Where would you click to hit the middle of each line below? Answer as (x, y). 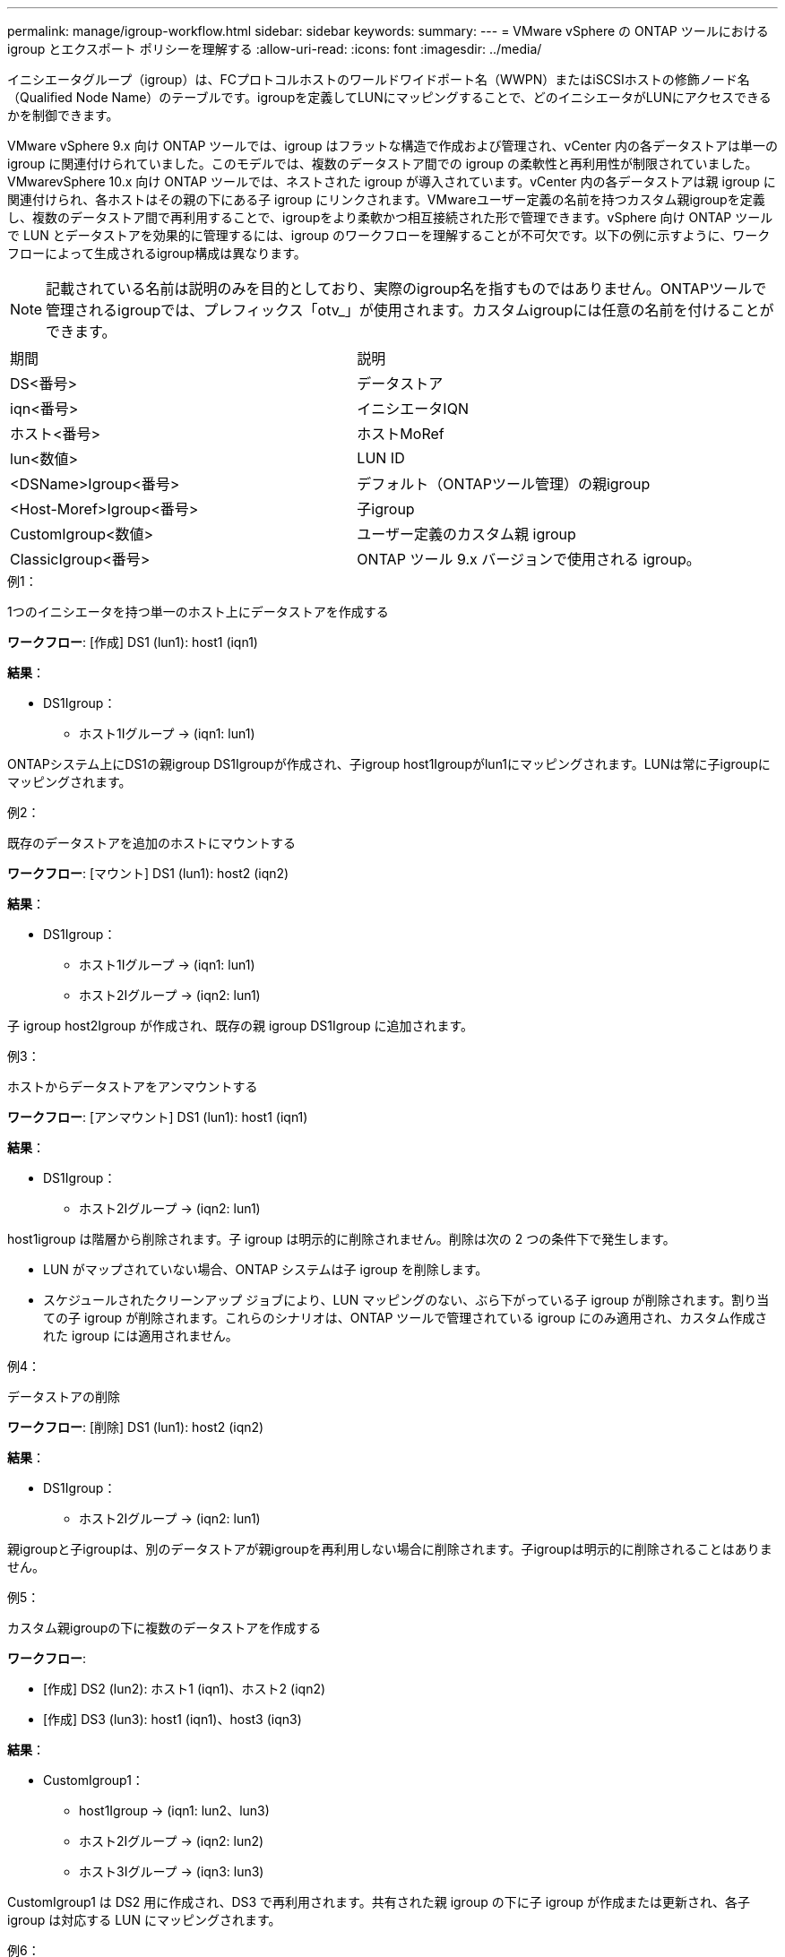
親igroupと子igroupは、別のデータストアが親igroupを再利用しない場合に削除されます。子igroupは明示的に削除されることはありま (390, 1549)
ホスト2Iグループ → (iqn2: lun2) (172, 1841)
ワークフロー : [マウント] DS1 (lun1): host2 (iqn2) (148, 873)
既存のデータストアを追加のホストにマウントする (151, 843)
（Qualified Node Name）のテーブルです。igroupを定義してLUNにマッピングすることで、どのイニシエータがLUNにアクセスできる (389, 97)
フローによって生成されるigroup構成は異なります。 (157, 253)
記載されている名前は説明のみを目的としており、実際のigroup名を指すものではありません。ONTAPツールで (406, 289)
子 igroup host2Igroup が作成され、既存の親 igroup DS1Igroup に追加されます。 (241, 1026)
